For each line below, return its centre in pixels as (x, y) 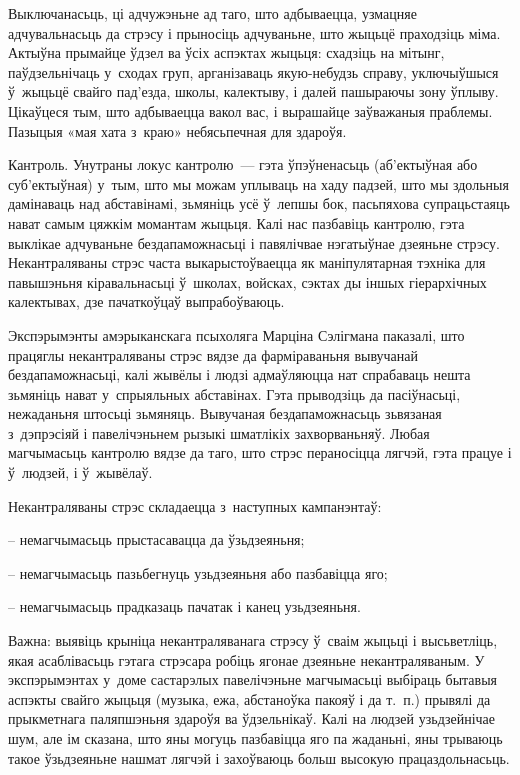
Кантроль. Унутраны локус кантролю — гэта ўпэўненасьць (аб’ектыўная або (243, 164)
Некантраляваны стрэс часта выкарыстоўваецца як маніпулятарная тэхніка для (247, 262)
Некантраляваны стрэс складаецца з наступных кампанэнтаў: (195, 505)
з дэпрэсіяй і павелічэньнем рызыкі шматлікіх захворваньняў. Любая (219, 432)
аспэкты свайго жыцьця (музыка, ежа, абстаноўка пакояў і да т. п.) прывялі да (249, 698)
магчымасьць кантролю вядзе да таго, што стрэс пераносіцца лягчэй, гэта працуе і (260, 452)
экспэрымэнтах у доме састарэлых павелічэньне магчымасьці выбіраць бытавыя (253, 679)
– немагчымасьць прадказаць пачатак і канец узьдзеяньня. (184, 606)
